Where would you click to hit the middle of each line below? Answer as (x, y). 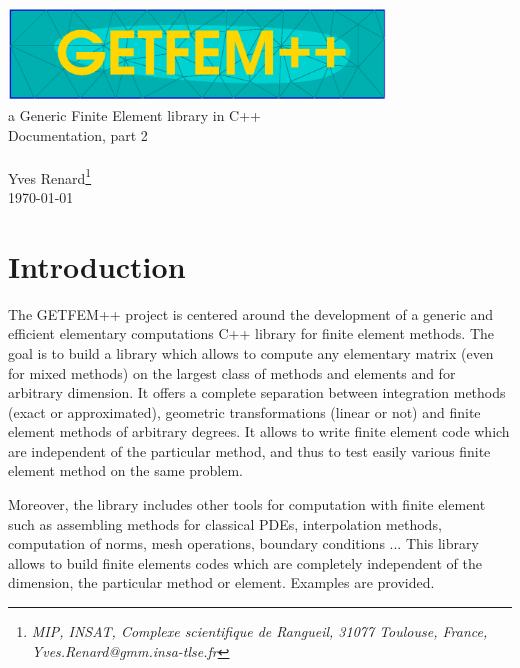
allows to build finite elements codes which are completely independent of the (245, 562)
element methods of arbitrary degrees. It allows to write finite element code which (259, 431)
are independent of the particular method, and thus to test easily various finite (249, 450)
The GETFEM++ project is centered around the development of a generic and (251, 313)
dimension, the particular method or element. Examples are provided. (221, 582)
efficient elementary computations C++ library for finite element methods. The (251, 333)
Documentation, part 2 (78, 134)
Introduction (97, 265)
